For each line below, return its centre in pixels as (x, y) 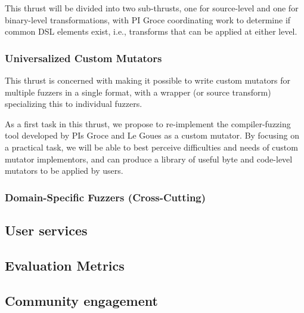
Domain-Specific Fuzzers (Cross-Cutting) (106, 197)
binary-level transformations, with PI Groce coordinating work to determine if (148, 19)
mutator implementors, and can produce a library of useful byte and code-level (149, 159)
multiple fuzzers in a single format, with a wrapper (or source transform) (138, 92)
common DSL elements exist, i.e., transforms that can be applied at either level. (151, 31)
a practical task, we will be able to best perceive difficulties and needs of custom (151, 147)
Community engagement (81, 300)
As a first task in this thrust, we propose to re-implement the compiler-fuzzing (148, 123)
